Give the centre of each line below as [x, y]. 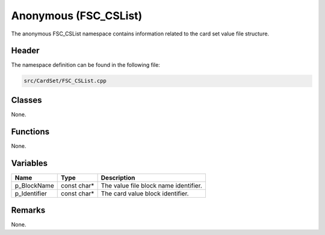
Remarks [28, 210]
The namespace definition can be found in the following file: [86, 65]
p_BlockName [34, 185]
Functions [30, 131]
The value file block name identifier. [152, 185]
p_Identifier [31, 194]
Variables [29, 163]
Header [25, 51]
